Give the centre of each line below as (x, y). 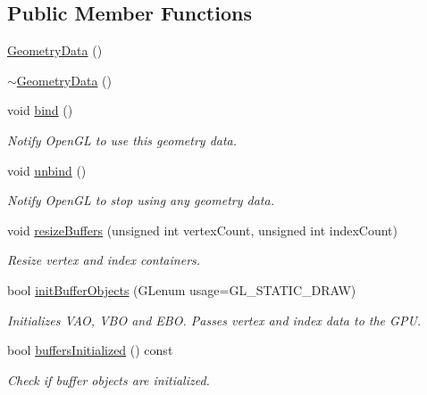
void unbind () (47, 170)
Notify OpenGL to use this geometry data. (122, 140)
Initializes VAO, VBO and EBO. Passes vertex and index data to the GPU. (214, 320)
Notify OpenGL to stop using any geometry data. (141, 200)
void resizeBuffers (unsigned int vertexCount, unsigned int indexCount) (202, 230)
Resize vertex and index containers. (104, 260)
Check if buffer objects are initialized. (109, 379)
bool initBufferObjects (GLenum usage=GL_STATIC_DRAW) (182, 289)
